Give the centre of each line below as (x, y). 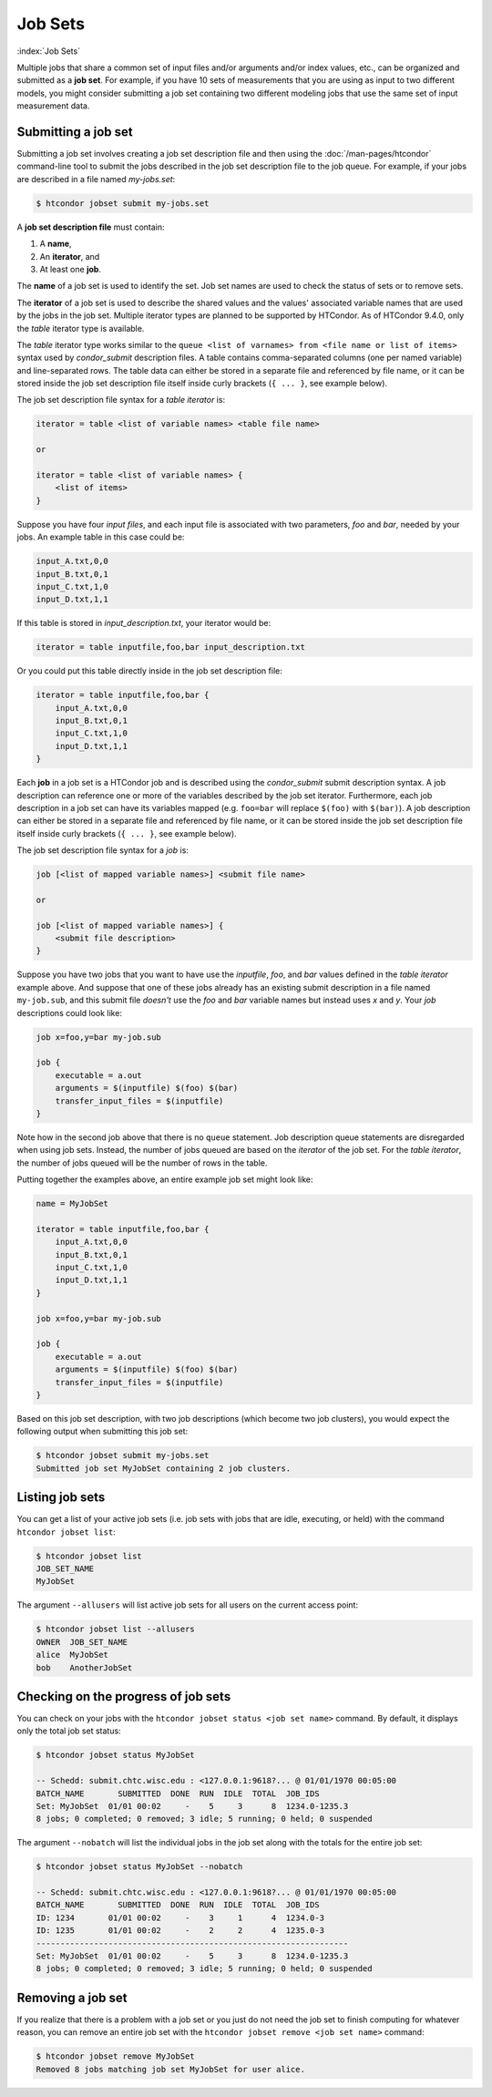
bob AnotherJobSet (84, 1667)
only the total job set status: (69, 1731)
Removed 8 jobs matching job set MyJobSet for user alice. (170, 2069)
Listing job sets (61, 1498)
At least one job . (71, 269)
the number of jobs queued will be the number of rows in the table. (142, 1163)
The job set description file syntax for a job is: (102, 850)
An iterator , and (70, 256)
